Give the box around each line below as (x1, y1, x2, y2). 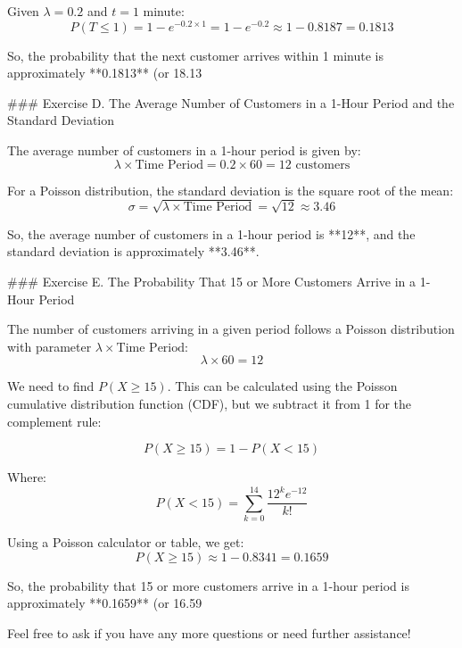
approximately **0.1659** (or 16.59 (7, 594, 202, 612)
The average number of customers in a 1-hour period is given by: (7, 141, 361, 160)
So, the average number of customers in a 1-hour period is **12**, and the (7, 224, 416, 243)
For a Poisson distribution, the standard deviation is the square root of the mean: (7, 180, 454, 199)
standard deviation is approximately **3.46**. (7, 242, 260, 261)
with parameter (7, 336, 92, 355)
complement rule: (7, 411, 102, 430)
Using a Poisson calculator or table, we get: (7, 533, 244, 552)
